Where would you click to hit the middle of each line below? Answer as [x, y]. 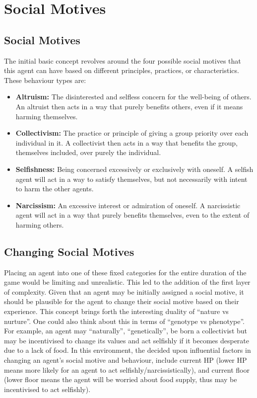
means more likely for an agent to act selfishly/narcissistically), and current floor [127, 369]
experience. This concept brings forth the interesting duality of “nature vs [116, 311]
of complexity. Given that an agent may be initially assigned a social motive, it [124, 291]
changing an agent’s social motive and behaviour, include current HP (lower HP [126, 360]
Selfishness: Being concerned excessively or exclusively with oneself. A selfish [134, 169]
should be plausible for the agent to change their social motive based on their [122, 301]
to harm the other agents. [55, 189]
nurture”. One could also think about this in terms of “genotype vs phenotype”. [125, 321]
